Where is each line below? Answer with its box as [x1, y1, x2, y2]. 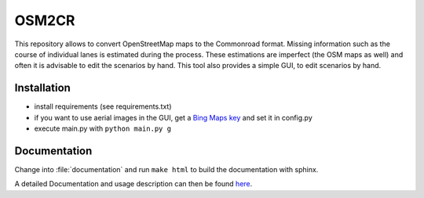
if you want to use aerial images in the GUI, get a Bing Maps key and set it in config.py [34, 113, 313, 122]
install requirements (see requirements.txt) [34, 102, 172, 111]
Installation [14, 81, 71, 95]
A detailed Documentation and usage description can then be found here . [14, 179, 253, 189]
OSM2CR [14, 12, 75, 29]
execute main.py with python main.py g [34, 124, 172, 133]
